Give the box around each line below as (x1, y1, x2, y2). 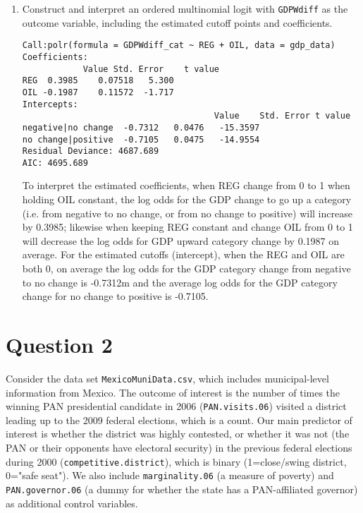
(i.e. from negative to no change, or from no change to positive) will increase (22, 205, 352, 220)
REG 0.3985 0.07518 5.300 (22, 76, 174, 86)
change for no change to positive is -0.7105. (22, 289, 209, 303)
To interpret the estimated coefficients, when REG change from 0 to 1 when (22, 178, 350, 193)
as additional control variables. (6, 495, 138, 510)
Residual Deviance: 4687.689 (22, 146, 159, 157)
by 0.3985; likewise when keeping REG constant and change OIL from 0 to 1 (22, 219, 353, 234)
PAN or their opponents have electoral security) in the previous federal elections (6, 440, 352, 455)
